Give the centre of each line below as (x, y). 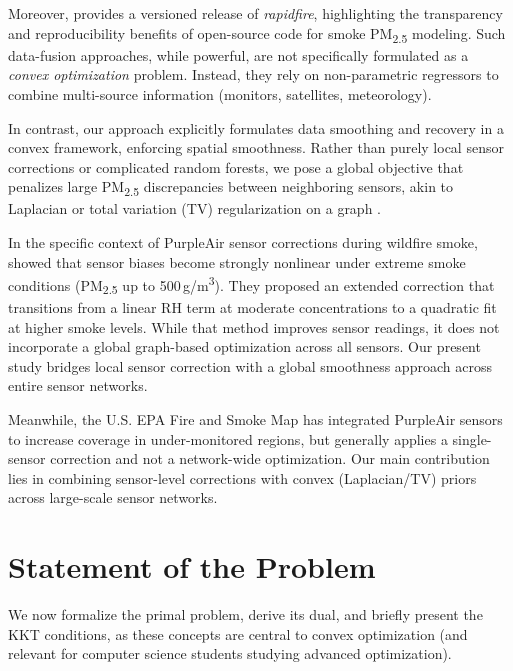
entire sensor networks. (78, 385)
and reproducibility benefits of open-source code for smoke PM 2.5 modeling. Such (257, 34)
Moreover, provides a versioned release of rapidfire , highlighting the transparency (255, 13)
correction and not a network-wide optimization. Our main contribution (270, 458)
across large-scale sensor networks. (113, 497)
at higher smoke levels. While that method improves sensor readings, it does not (254, 326)
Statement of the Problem (192, 566)
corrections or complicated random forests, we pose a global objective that (236, 166)
